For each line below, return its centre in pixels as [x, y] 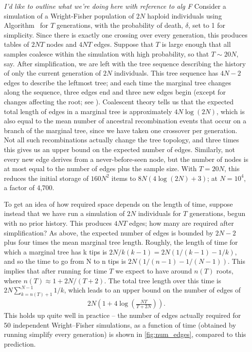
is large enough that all [196, 44]
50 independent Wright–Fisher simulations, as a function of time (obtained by [120, 324]
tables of [17, 44]
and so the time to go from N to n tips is [65, 261]
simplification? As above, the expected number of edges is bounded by [109, 232]
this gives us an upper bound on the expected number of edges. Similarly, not [119, 149]
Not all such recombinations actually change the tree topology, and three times [122, 140]
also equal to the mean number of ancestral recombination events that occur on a [125, 121]
